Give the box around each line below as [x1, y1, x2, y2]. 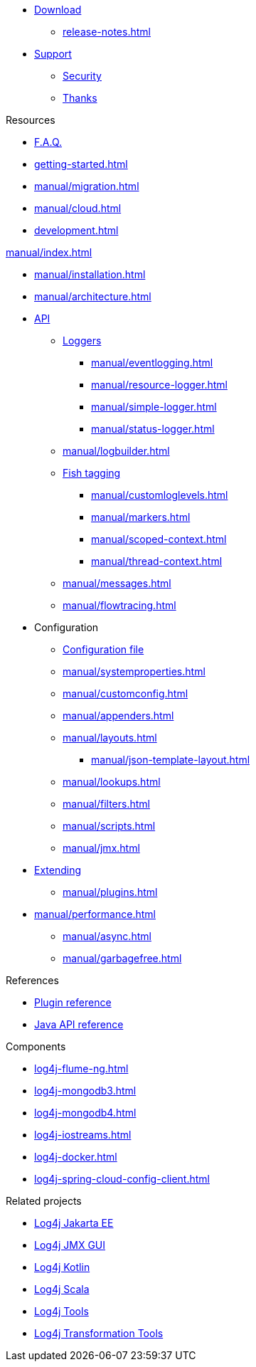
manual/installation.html [34, 268, 146, 280]
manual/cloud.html [34, 202, 122, 214]
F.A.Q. [34, 136, 63, 148]
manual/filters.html [63, 798, 150, 810]
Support [34, 48, 72, 60]
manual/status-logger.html [91, 423, 215, 435]
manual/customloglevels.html [91, 489, 228, 501]
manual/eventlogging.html [91, 357, 213, 369]
